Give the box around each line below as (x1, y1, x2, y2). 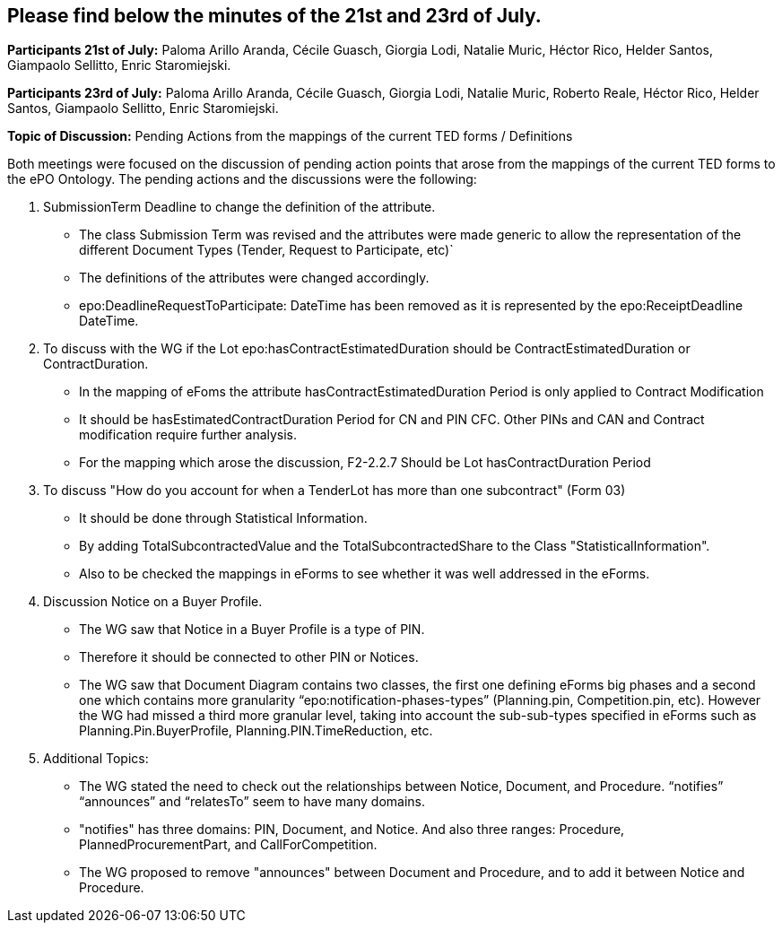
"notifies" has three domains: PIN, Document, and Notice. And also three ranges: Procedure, (79, 821, 625, 838)
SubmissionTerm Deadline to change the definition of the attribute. (43, 199, 436, 215)
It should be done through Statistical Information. (79, 510, 368, 526)
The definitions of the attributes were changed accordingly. (79, 270, 430, 286)
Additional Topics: (43, 751, 149, 767)
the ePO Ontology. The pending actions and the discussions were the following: (7, 171, 477, 187)
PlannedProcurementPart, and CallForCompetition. (79, 837, 378, 853)
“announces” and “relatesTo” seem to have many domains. (79, 794, 425, 810)
